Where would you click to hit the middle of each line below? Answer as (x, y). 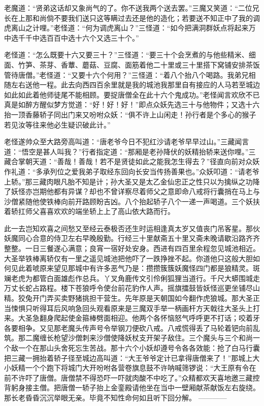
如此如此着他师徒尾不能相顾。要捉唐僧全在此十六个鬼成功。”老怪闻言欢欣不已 (132, 94)
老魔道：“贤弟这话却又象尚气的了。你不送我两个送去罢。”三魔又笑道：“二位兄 (132, 8)
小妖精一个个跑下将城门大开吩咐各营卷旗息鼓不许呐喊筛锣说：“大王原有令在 (130, 368)
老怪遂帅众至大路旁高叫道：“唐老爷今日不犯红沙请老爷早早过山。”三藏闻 (123, 142)
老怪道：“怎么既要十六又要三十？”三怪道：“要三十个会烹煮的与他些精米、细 (130, 55)
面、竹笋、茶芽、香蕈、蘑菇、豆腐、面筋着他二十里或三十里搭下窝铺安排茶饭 (132, 64)
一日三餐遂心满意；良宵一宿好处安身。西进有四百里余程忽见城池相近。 (142, 248)
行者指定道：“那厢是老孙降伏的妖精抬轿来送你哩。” (165, 151)
